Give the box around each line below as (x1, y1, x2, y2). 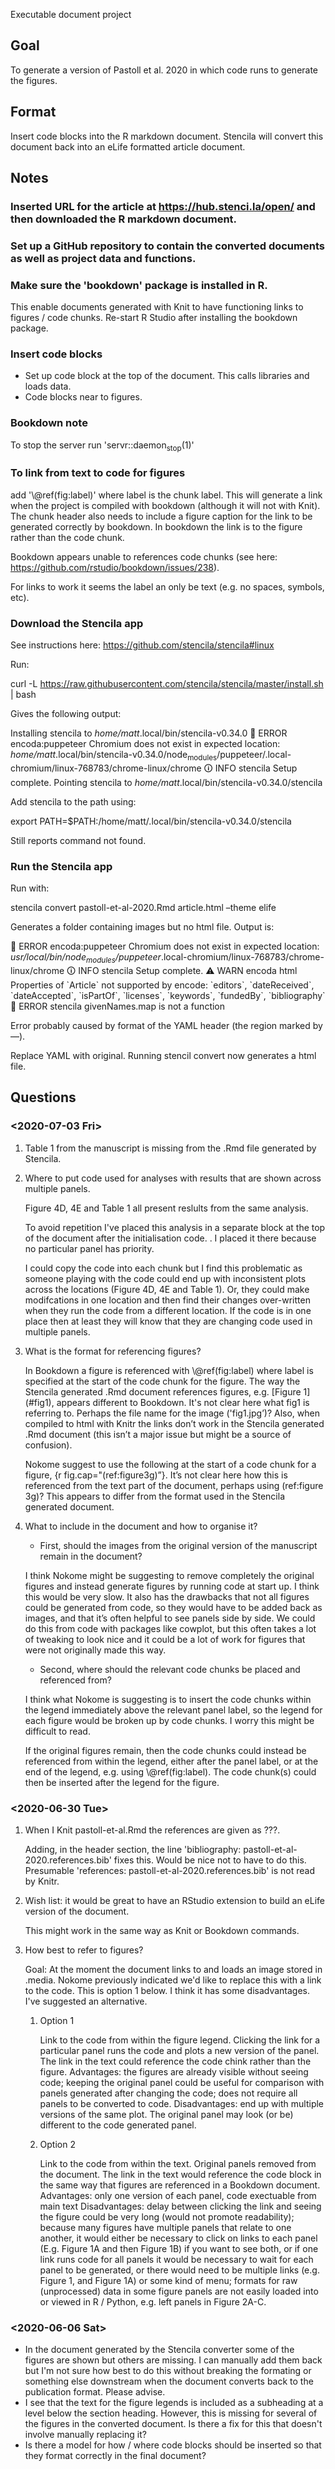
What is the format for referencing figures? (24, 1345, 202, 1357)
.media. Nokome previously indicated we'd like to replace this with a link (24, 1974, 322, 1986)
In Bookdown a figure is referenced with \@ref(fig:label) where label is (24, 1364, 314, 1376)
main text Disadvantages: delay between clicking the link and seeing (39, 2200, 322, 2213)
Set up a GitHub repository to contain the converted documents (10, 239, 325, 253)
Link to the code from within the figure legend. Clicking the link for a (39, 2034, 321, 2046)
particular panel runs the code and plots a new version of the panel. (39, 2045, 320, 2057)
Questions (10, 1089, 77, 1106)
